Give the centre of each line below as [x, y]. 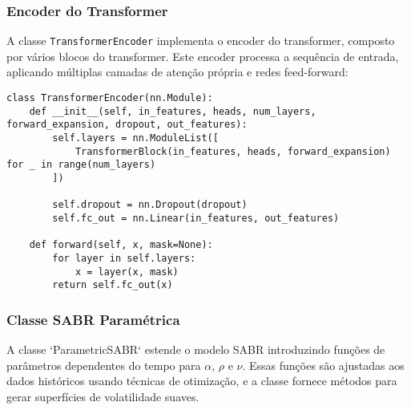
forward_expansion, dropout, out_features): [127, 125]
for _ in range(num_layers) [81, 165]
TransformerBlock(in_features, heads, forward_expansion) [233, 151]
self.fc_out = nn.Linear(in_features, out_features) [196, 218]
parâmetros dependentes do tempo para [104, 365]
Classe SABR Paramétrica [93, 319]
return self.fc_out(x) [113, 285]
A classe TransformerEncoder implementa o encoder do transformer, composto [201, 41]
